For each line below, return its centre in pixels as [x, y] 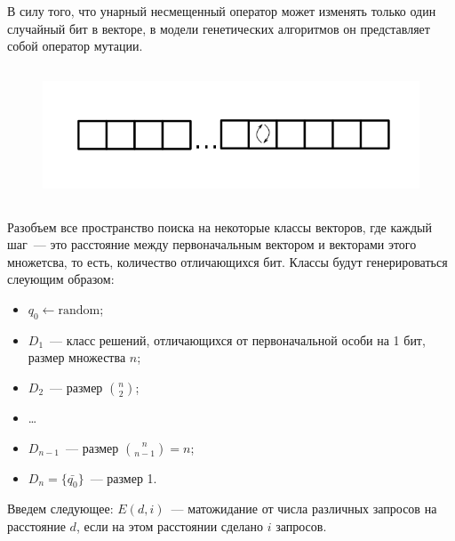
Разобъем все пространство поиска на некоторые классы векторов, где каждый [220, 226]
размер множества [77, 357]
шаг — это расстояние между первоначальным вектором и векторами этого [212, 244]
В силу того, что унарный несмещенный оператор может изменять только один [222, 11]
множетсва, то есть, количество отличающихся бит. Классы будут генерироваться [227, 261]
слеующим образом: [61, 279]
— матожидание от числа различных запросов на [304, 509]
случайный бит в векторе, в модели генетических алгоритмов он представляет [219, 28]
